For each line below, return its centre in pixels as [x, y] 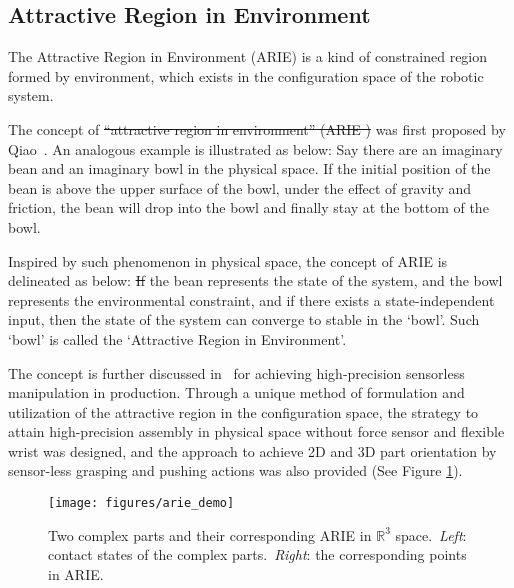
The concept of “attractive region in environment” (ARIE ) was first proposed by [257, 128]
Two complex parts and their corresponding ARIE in [210, 534]
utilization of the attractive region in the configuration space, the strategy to [243, 411]
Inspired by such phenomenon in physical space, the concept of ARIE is [228, 260]
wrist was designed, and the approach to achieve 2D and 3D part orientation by [252, 450]
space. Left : [431, 534]
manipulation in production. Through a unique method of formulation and [236, 392]
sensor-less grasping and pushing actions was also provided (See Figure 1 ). [235, 470]
